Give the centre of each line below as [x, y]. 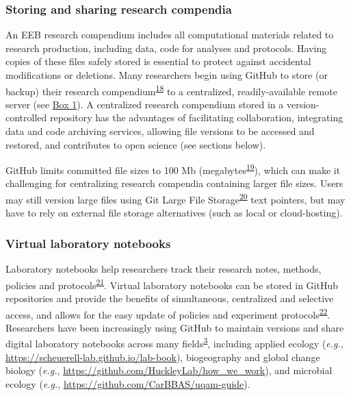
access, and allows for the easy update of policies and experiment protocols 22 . [168, 313]
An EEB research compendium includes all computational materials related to [170, 35]
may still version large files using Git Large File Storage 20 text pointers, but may [175, 198]
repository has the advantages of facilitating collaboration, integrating [196, 117]
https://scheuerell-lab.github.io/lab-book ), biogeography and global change [163, 357]
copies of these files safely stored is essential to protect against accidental [158, 61]
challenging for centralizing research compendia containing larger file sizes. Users [174, 183]
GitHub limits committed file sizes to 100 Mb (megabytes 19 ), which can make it [173, 169]
